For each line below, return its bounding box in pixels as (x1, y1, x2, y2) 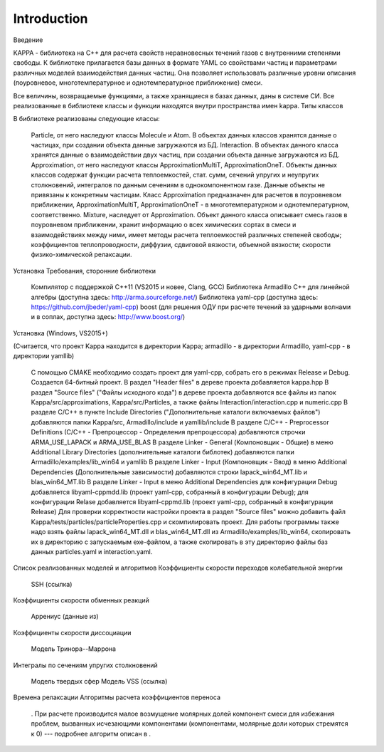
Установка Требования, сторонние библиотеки (13, 266, 156, 275)
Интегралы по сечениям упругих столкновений (13, 661, 158, 669)
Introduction (13, 11, 88, 26)
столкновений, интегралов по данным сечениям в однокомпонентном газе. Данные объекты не (31, 180, 325, 189)
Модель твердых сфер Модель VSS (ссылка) (31, 677, 168, 686)
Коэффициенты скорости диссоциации (13, 628, 132, 637)
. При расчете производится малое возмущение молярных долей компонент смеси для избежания (31, 709, 335, 718)
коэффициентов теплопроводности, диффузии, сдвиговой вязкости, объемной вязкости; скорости (31, 240, 331, 249)
